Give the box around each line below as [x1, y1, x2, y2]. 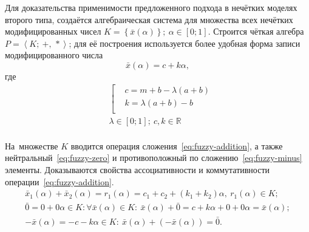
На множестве [5, 139, 58, 152]
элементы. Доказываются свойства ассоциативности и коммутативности [5, 163, 270, 176]
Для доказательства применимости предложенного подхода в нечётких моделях [5, 1, 297, 13]
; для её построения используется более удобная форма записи [69, 36, 301, 49]
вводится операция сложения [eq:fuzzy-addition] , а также [70, 139, 283, 152]
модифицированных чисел [5, 25, 101, 38]
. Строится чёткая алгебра [208, 25, 304, 38]
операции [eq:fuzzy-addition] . [5, 175, 114, 188]
